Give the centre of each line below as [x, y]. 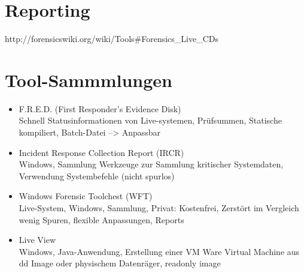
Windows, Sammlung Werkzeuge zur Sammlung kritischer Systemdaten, [151, 164]
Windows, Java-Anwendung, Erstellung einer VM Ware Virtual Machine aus [159, 251]
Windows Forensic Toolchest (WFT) [86, 196]
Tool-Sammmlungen [89, 79]
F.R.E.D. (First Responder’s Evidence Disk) [100, 108]
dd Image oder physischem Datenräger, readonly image [120, 263]
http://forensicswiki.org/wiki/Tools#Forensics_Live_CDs [112, 39]
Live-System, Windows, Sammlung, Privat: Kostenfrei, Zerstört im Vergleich [159, 208]
